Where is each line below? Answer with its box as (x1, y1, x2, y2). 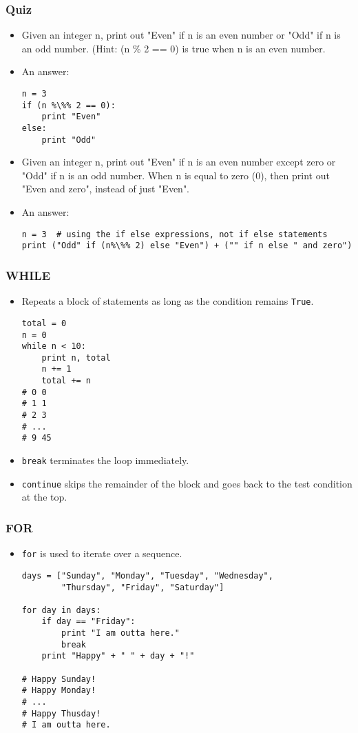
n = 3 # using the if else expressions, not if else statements (21, 229, 328, 239)
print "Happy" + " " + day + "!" (41, 651, 195, 661)
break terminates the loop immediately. (21, 453, 189, 468)
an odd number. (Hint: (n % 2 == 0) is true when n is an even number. (21, 41, 326, 55)
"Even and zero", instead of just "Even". (21, 181, 190, 196)
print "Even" (41, 112, 101, 122)
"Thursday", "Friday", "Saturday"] (61, 582, 224, 592)
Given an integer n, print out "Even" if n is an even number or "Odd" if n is (21, 28, 341, 42)
